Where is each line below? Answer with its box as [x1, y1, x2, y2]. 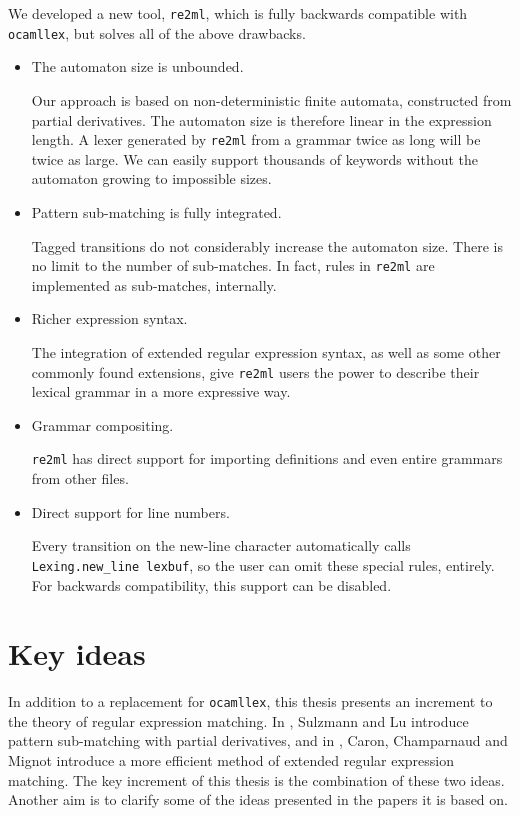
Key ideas [8, 633, 146, 674]
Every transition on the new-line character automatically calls [31, 535, 411, 556]
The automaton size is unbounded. [31, 56, 244, 77]
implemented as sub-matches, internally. [31, 274, 277, 295]
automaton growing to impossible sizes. [31, 168, 272, 189]
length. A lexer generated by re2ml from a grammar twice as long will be [31, 129, 481, 150]
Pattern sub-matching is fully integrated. [31, 201, 282, 222]
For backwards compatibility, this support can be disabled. [31, 574, 392, 595]
